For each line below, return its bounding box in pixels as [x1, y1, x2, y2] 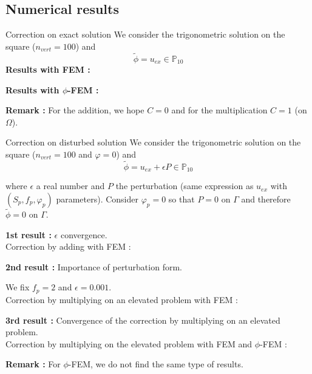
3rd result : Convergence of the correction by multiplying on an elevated [5, 313, 280, 326]
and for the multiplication [171, 104, 268, 116]
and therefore [241, 192, 291, 205]
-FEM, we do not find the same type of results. [68, 358, 243, 370]
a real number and [36, 179, 105, 192]
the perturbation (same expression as [115, 179, 254, 192]
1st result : [5, 228, 52, 241]
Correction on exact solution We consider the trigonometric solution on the [5, 28, 285, 41]
